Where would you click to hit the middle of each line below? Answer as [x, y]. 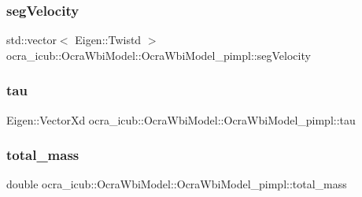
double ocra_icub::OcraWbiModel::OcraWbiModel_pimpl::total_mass [177, 184]
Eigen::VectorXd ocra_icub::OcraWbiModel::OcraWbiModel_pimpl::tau [181, 119]
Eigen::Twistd [108, 40]
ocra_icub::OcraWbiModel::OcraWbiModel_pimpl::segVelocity [159, 55]
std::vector [31, 40]
